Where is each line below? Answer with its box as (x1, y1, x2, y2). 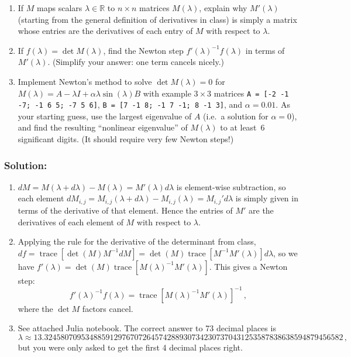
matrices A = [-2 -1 (214, 87, 289, 99)
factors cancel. (82, 302, 133, 314)
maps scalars (37, 2, 82, 13)
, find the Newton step (103, 44, 184, 56)
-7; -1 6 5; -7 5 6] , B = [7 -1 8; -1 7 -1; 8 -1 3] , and (18, 98, 243, 111)
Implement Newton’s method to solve (18, 75, 152, 87)
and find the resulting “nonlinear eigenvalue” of (18, 121, 188, 133)
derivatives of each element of (18, 215, 123, 228)
